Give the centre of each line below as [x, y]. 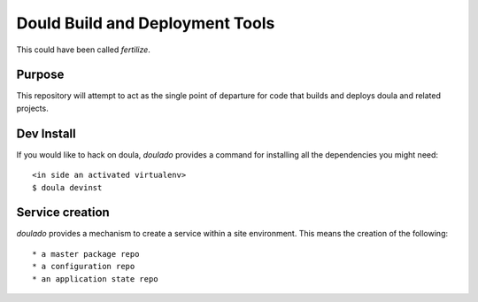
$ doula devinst [67, 187]
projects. [32, 108]
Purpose [40, 75]
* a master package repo [86, 254]
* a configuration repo [84, 267]
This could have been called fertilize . [83, 50]
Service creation [63, 213]
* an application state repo [95, 279]
